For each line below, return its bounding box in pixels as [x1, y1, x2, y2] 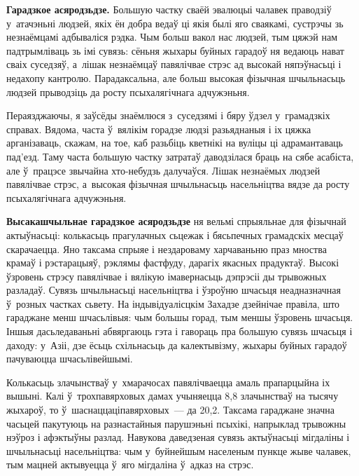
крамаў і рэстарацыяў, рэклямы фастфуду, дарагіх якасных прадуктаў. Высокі [6, 255, 339, 270]
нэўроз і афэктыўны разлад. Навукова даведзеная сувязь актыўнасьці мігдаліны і [6, 430, 350, 444]
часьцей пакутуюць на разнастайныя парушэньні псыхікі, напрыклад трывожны [6, 416, 346, 430]
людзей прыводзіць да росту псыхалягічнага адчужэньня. [6, 84, 250, 99]
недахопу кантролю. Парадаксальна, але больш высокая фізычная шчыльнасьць [6, 70, 346, 85]
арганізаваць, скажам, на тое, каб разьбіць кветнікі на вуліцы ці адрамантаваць [6, 135, 343, 150]
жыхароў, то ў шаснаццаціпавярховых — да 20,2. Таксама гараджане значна [6, 402, 335, 417]
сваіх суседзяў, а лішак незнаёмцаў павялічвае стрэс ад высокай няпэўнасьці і [6, 57, 342, 72]
